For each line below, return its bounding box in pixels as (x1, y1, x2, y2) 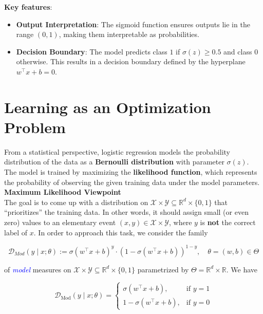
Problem (4, 116, 66, 137)
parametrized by (137, 264, 189, 274)
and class (223, 46, 252, 57)
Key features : (4, 2, 52, 12)
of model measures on (4, 264, 71, 274)
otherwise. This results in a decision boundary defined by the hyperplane (16, 56, 246, 67)
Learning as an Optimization (4, 96, 211, 117)
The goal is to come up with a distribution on (4, 196, 148, 207)
